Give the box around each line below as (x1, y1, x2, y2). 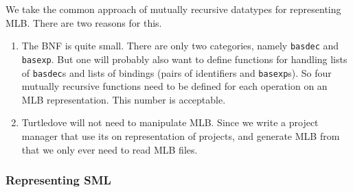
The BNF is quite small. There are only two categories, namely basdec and (21, 38, 339, 53)
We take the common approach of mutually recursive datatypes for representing (5, 2, 341, 16)
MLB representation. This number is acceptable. (21, 92, 226, 106)
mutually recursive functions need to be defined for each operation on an (21, 79, 328, 93)
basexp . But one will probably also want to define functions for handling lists (21, 51, 348, 66)
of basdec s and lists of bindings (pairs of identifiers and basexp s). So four (21, 65, 332, 80)
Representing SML (5, 171, 111, 189)
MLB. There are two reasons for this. (5, 15, 162, 29)
